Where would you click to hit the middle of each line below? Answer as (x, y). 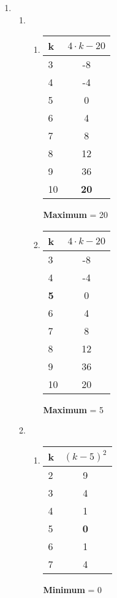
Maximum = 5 (74, 409)
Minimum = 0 (73, 589)
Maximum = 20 (76, 215)
